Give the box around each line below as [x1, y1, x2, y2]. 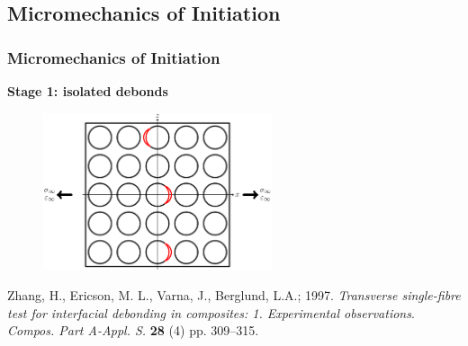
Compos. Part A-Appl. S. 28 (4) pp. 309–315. [7, 321, 259, 340]
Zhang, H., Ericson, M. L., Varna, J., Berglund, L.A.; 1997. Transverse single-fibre [7, 286, 461, 304]
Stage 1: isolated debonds [7, 82, 168, 100]
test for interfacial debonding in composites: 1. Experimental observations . [7, 303, 415, 322]
